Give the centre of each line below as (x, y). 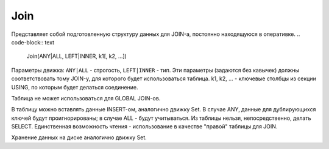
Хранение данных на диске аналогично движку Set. (79, 137)
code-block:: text (33, 42)
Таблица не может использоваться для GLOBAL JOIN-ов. (86, 98)
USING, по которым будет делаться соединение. (75, 87)
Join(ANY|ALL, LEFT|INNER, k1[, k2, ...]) (77, 56)
